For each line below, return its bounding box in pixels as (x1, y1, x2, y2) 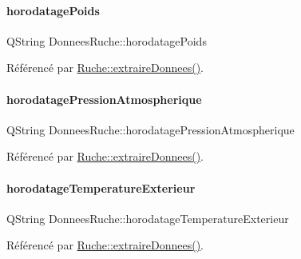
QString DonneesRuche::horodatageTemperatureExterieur (6, 209, 289, 226)
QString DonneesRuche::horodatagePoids (6, 32, 207, 49)
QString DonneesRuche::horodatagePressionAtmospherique (6, 121, 295, 137)
